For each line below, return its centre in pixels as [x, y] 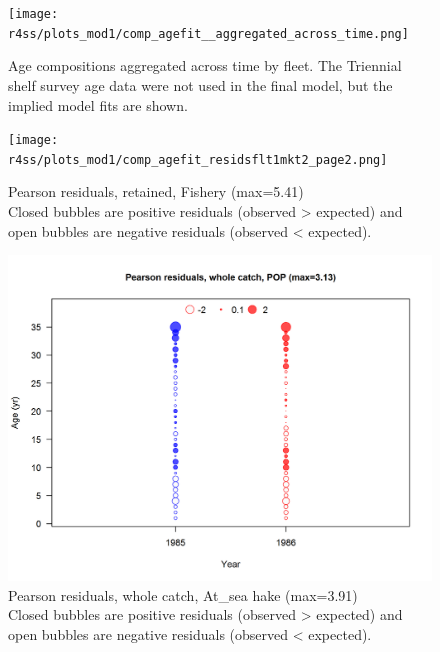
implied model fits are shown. [98, 104]
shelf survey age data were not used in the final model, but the [200, 84]
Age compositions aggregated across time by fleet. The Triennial [205, 65]
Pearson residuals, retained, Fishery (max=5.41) [156, 191]
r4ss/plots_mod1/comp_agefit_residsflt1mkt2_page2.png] [198, 159]
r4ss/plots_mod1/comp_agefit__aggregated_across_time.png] [208, 33]
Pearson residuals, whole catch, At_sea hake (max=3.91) [183, 594]
